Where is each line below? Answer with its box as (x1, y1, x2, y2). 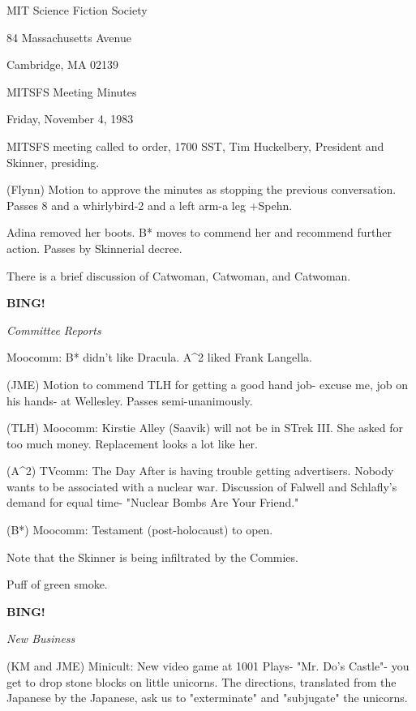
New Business (6, 630, 75, 647)
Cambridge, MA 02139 (6, 56, 119, 73)
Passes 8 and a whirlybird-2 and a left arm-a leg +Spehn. (6, 196, 293, 213)
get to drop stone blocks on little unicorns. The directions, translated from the (6, 673, 397, 690)
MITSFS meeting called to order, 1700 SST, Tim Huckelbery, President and (6, 137, 384, 154)
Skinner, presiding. (6, 153, 100, 170)
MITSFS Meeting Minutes (6, 83, 137, 100)
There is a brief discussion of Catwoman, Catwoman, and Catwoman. (6, 267, 351, 284)
